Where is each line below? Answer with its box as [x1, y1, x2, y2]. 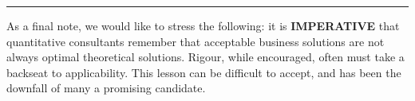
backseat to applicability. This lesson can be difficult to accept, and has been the [6, 64, 401, 80]
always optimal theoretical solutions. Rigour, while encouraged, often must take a [6, 49, 405, 65]
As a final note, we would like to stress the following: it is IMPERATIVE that [6, 17, 400, 33]
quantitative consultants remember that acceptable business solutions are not [6, 33, 385, 49]
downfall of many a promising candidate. [6, 80, 206, 96]
